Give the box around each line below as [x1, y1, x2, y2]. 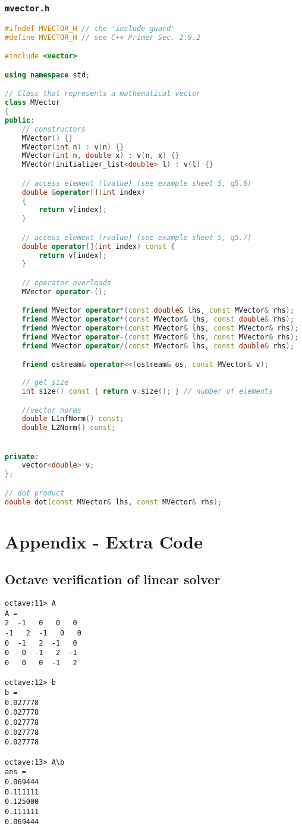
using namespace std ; [5, 70, 90, 79]
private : [5, 452, 39, 461]
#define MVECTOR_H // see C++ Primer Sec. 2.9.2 [5, 33, 201, 42]
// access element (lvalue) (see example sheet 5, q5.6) [21, 179, 252, 188]
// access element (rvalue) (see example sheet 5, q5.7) [21, 233, 252, 242]
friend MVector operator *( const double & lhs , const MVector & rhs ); [21, 306, 294, 315]
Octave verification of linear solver [5, 570, 221, 588]
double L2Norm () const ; [21, 423, 116, 432]
